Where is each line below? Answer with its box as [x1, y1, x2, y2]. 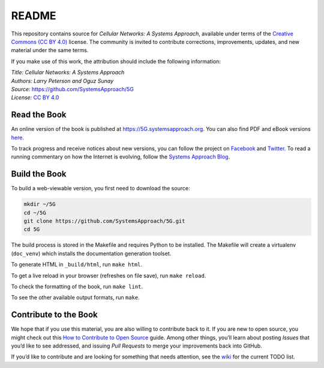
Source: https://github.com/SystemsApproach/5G [11, 85, 134, 92]
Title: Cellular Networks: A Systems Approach [11, 69, 125, 76]
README [11, 9, 56, 22]
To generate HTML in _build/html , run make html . [11, 261, 143, 268]
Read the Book [11, 110, 67, 120]
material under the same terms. [11, 47, 89, 54]
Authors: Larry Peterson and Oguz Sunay [11, 77, 114, 84]
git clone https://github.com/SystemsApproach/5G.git [23, 218, 185, 225]
